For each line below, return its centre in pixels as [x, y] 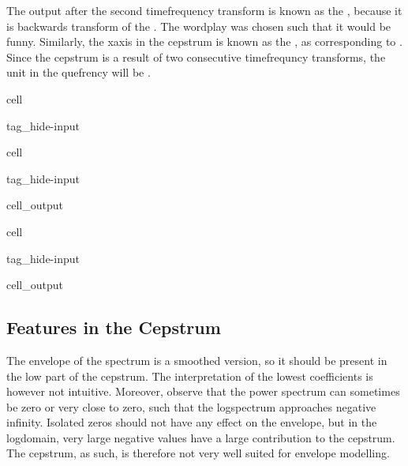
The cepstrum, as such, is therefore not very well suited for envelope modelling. [198, 453]
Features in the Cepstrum [114, 327]
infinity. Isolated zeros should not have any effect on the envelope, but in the [192, 422]
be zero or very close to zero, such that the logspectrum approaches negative [191, 406]
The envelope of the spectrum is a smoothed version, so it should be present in [197, 360]
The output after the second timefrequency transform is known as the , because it [204, 10]
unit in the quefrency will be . [79, 72]
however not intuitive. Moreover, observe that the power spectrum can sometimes [203, 391]
